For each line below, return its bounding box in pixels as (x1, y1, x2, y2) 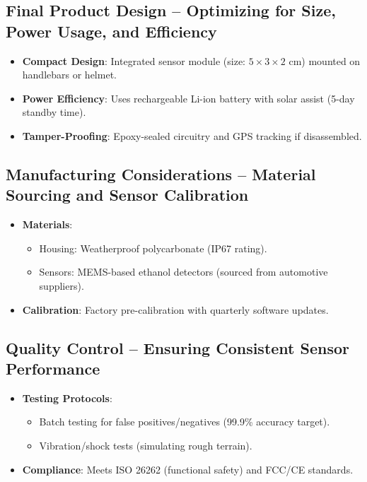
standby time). (22, 105, 86, 119)
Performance (6, 357, 100, 379)
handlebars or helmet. (22, 67, 117, 82)
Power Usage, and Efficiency (6, 20, 217, 42)
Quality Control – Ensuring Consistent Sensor (6, 336, 350, 358)
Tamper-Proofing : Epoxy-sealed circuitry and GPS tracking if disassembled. (22, 128, 362, 143)
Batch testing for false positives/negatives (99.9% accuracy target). (39, 414, 330, 429)
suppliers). (39, 278, 84, 293)
